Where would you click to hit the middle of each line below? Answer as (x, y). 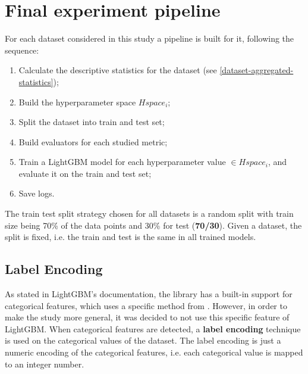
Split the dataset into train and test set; (92, 122)
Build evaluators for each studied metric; (93, 141)
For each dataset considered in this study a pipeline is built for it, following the (150, 38)
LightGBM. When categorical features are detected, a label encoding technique (153, 328)
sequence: (22, 50)
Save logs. (37, 193)
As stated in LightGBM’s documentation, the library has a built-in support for (149, 294)
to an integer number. (45, 364)
